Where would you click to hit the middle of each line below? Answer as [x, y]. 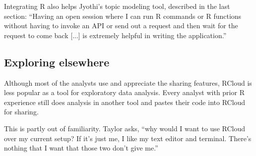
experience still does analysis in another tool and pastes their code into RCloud [125, 102]
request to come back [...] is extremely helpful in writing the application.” [115, 35]
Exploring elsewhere [57, 62]
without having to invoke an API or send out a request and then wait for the [121, 26]
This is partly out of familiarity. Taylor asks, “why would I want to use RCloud [125, 128]
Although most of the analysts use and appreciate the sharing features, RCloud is [128, 82]
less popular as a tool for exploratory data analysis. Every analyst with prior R [124, 92]
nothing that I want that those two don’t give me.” [81, 148]
